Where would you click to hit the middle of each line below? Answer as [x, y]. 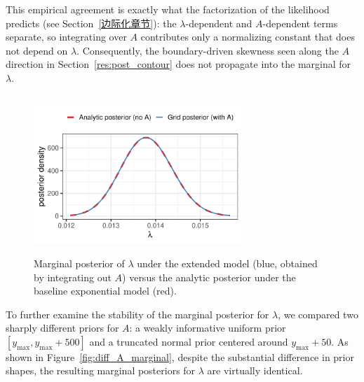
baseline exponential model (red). [105, 291]
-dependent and [219, 23]
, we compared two [318, 314]
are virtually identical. [255, 370]
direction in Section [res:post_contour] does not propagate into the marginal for [178, 64]
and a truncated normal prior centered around [189, 341]
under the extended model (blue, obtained [227, 263]
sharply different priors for [62, 328]
